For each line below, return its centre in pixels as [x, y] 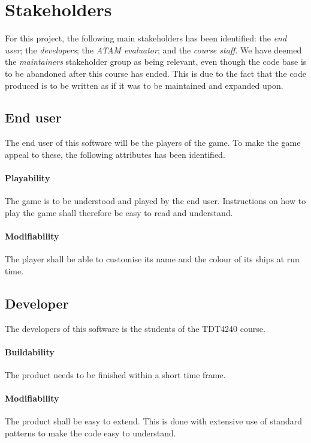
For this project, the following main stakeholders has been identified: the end [146, 38]
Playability [28, 178]
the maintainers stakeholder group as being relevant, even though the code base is [156, 62]
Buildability [30, 351]
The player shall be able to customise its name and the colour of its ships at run [152, 259]
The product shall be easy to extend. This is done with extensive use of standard [154, 421]
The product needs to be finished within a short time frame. [115, 375]
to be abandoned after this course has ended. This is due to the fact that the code [155, 73]
